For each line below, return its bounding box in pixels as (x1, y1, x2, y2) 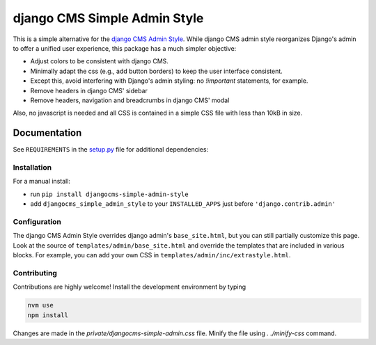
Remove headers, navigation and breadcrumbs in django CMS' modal (30, 96, 230, 104)
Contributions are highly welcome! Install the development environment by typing (13, 282, 246, 291)
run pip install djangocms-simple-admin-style (30, 190, 189, 198)
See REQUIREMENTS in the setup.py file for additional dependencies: (13, 145, 209, 154)
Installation (13, 162, 52, 172)
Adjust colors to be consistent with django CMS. (30, 57, 169, 65)
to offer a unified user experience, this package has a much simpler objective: (13, 44, 237, 52)
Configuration (13, 216, 62, 226)
